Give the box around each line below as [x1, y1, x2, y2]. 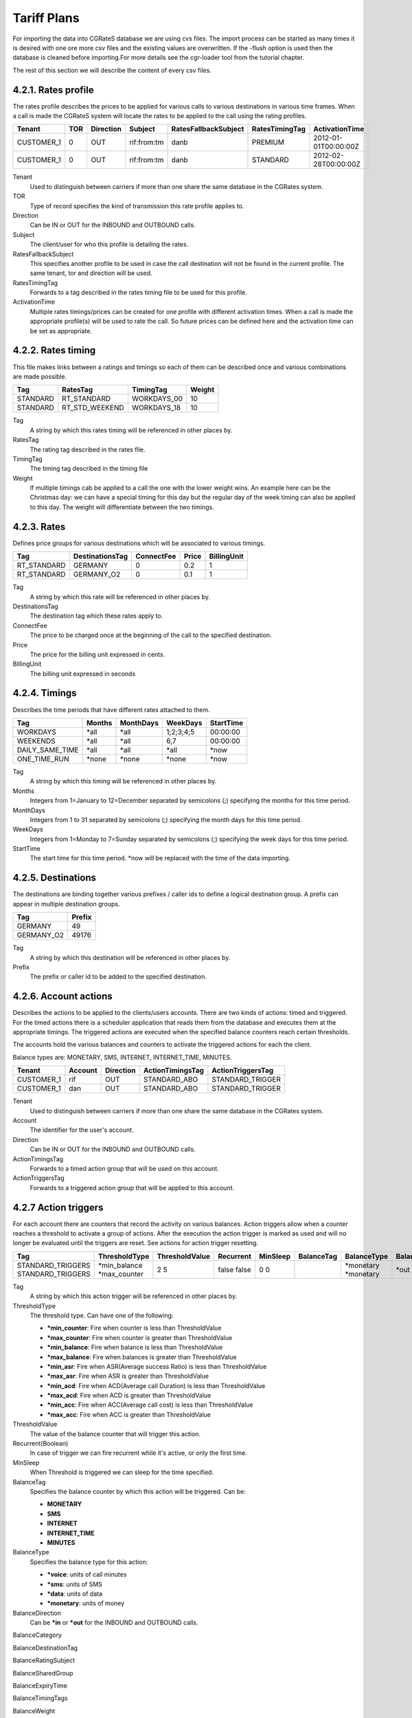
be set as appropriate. [30, 326, 93, 335]
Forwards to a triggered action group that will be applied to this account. [30, 1183, 235, 1192]
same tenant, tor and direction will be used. [30, 269, 152, 278]
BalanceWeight [12, 1706, 56, 1715]
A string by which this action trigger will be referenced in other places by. [30, 1292, 238, 1300]
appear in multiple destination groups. [12, 900, 120, 908]
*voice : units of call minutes [47, 1570, 127, 1578]
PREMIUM [251, 137, 285, 147]
